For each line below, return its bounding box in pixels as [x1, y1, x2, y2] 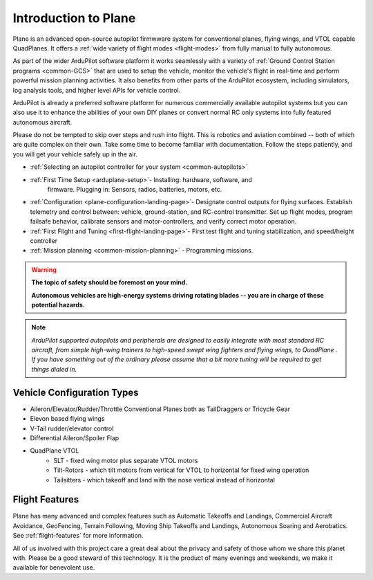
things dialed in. [31, 365, 77, 373]
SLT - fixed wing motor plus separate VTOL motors [53, 456, 198, 464]
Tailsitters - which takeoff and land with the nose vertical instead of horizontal [53, 475, 276, 484]
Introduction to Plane [12, 10, 136, 26]
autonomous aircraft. [12, 118, 73, 126]
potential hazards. [31, 300, 86, 309]
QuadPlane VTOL [30, 446, 79, 455]
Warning [31, 265, 57, 273]
